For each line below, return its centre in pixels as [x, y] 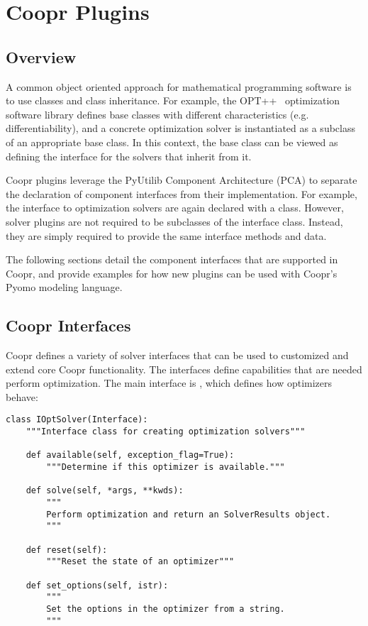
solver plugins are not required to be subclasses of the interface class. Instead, [174, 221]
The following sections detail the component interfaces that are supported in [172, 259]
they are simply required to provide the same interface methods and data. [166, 235]
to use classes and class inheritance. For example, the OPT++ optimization [173, 100]
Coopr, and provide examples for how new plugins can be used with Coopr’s [172, 273]
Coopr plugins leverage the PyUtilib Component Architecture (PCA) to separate [182, 180]
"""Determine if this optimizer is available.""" [166, 467]
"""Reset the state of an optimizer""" [140, 562]
